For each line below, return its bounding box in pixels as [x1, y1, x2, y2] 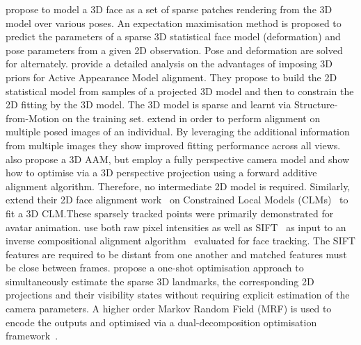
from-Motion [6, 110, 60, 125]
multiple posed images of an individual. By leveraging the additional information [6, 124, 350, 139]
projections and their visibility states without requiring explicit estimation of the [6, 287, 350, 302]
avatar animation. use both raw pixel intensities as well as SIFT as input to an [6, 219, 346, 234]
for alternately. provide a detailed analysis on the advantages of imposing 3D [6, 56, 333, 71]
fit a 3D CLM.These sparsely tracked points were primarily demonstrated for [6, 205, 334, 220]
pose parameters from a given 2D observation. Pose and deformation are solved [6, 42, 343, 57]
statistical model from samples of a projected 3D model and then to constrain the [6, 83, 354, 98]
